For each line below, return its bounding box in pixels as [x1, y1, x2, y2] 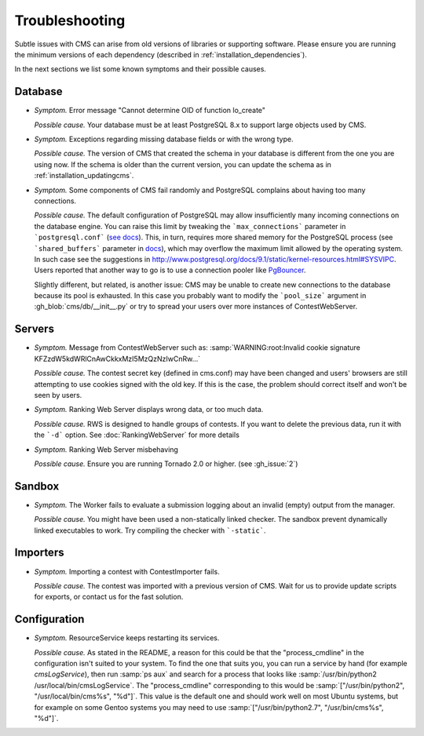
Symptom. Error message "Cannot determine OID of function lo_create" [34, 106, 266, 115]
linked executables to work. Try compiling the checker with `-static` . [34, 526, 266, 535]
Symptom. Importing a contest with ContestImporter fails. [34, 567, 220, 576]
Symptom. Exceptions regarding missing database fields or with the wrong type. [34, 134, 294, 144]
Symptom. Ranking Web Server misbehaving [34, 444, 178, 454]
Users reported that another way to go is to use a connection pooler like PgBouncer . [34, 265, 306, 275]
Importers [14, 546, 64, 559]
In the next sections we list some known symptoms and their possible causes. [14, 64, 267, 74]
